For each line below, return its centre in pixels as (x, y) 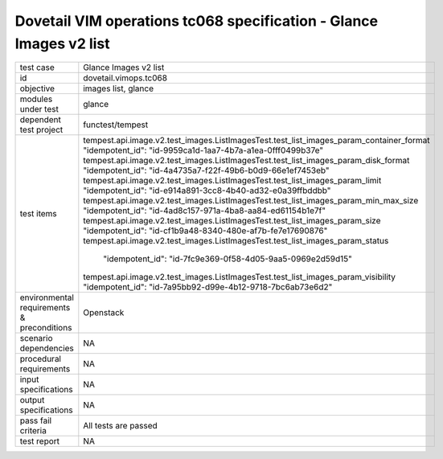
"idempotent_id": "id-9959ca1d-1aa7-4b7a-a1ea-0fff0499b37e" (203, 150)
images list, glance (119, 88)
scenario (36, 338)
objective (37, 88)
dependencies (47, 348)
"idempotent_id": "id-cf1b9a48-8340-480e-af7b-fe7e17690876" (205, 231)
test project (41, 130)
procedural (41, 359)
